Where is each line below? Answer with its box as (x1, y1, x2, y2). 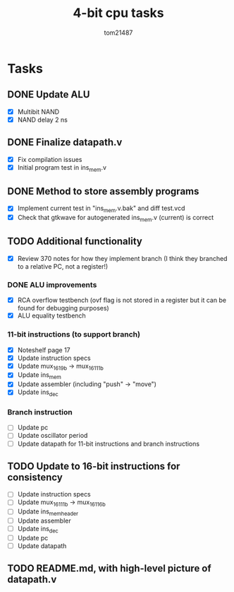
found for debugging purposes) (17, 304, 109, 313)
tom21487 (104, 28, 133, 37)
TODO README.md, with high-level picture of (7, 562, 211, 574)
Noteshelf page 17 (17, 345, 70, 354)
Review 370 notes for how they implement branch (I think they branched (17, 254, 228, 262)
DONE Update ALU (7, 88, 90, 100)
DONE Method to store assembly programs (7, 185, 199, 197)
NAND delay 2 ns (17, 115, 68, 124)
